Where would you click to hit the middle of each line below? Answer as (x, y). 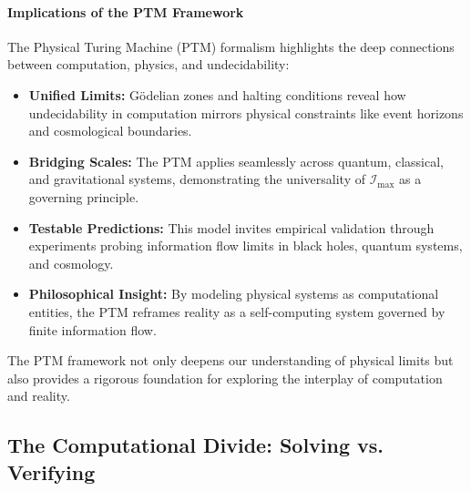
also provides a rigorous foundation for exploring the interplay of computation (225, 378)
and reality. (39, 396)
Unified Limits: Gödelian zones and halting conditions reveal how (217, 94)
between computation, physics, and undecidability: (148, 64)
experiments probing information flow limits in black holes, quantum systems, (246, 245)
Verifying (51, 471)
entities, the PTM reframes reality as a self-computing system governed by (237, 311)
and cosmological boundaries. (110, 131)
